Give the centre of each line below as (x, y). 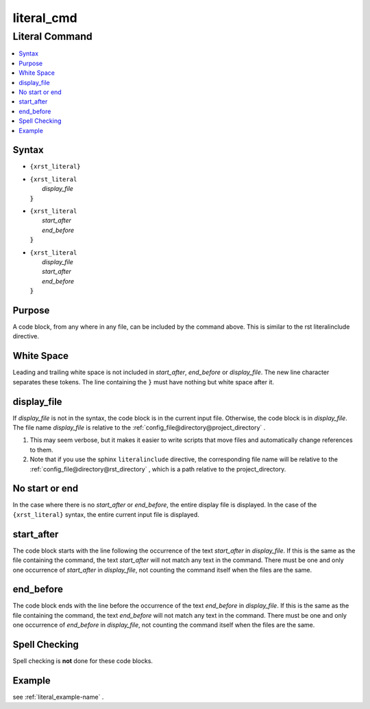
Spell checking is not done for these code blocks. (83, 661)
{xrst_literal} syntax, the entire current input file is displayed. (106, 514)
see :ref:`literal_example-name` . (58, 697)
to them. (42, 450)
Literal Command (52, 36)
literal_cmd (45, 18)
